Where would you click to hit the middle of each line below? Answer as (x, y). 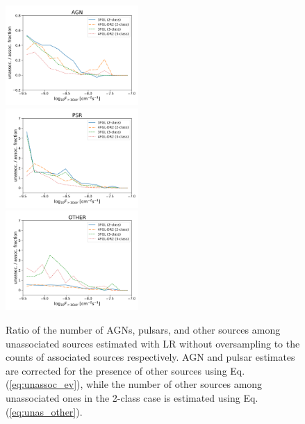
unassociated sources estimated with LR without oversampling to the (153, 343)
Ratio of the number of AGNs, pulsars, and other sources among (143, 330)
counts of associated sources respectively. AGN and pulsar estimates (150, 357)
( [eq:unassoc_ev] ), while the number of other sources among (134, 384)
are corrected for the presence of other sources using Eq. (125, 370)
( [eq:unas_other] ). (44, 411)
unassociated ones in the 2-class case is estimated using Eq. (132, 398)
